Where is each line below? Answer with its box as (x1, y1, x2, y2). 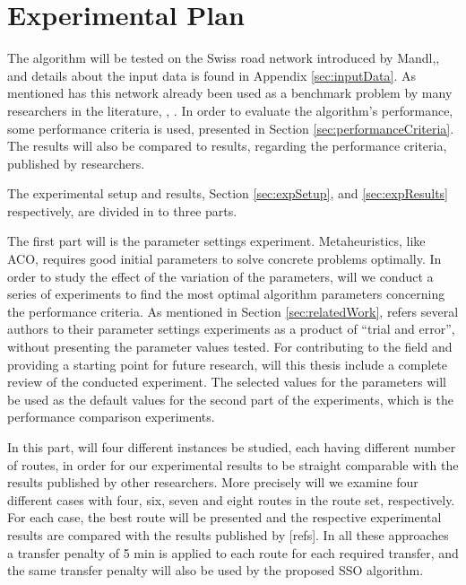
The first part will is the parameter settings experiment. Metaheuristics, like (7, 231, 426, 250)
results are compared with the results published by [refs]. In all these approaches (7, 525, 449, 544)
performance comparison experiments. (7, 407, 215, 426)
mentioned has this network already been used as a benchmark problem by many (7, 83, 453, 102)
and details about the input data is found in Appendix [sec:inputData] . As (7, 65, 416, 84)
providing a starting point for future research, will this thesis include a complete (7, 354, 448, 373)
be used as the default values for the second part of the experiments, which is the (7, 389, 453, 408)
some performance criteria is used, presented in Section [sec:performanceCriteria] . (7, 118, 454, 137)
